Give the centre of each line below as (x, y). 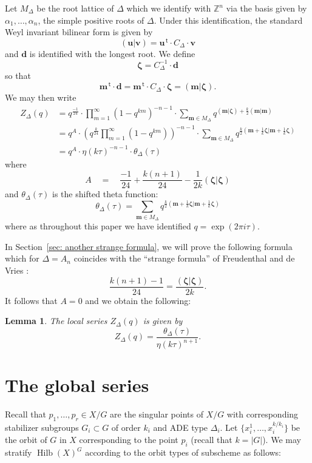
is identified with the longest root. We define (112, 53)
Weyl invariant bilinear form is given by (79, 32)
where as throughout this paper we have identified (98, 226)
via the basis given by (266, 8)
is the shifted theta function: (105, 194)
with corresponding (263, 414)
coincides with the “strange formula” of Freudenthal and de (184, 258)
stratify (19, 452)
